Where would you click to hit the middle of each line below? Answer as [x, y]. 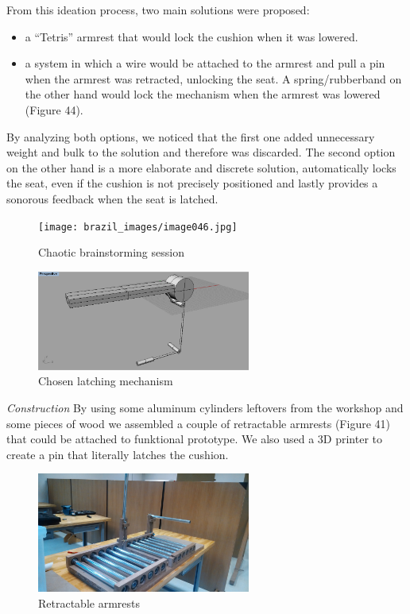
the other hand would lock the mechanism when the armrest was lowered [203, 94]
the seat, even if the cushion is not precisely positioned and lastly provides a [192, 183]
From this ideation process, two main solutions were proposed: [158, 10]
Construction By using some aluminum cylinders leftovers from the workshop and [205, 407]
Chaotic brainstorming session [111, 252]
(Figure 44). [54, 109]
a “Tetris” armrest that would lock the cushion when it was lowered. [191, 36]
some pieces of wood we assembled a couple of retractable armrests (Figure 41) [198, 423]
